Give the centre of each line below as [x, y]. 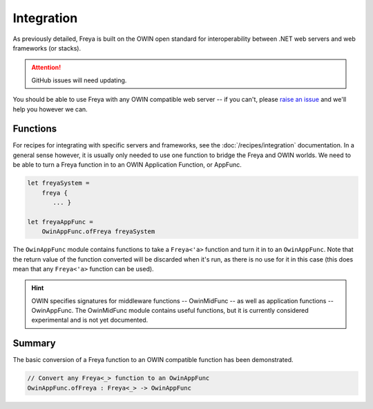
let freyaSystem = [58, 183]
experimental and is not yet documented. [90, 320]
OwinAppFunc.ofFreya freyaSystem [98, 231]
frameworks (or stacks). [47, 48]
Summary [34, 344]
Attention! [46, 67]
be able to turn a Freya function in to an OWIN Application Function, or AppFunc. [127, 165]
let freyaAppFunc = [60, 222]
